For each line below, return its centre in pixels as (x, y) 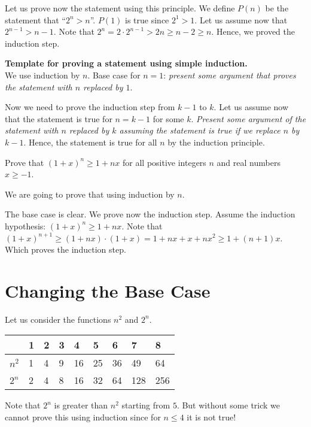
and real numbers (249, 162)
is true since (147, 19)
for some (168, 118)
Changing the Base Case (108, 290)
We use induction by (42, 75)
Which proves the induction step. (65, 249)
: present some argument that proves (230, 75)
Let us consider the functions (58, 319)
